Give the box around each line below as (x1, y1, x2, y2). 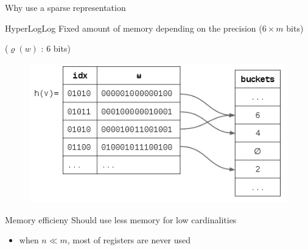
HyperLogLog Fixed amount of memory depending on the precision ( (5, 21, 262, 34)
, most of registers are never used (67, 234, 191, 246)
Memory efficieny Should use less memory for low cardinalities (5, 213, 237, 226)
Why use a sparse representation (5, 1, 126, 13)
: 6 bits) (41, 42, 71, 55)
